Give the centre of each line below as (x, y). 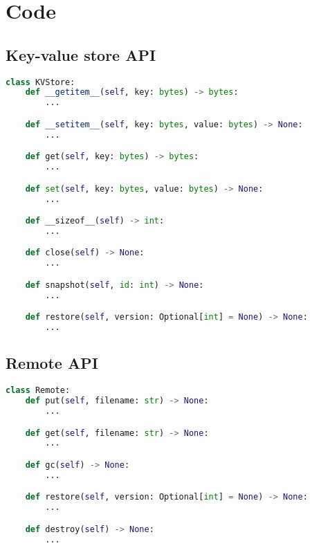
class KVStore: (40, 82)
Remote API (52, 363)
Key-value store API (81, 54)
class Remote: (38, 391)
